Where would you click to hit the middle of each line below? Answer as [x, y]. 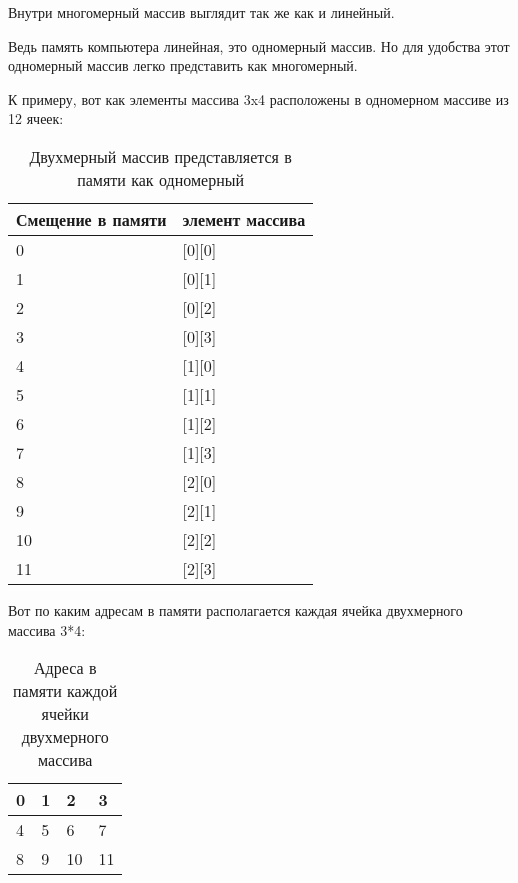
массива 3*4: [47, 629]
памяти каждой [65, 691]
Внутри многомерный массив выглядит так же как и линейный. [201, 12]
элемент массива [244, 219]
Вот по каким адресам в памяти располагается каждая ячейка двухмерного [235, 609]
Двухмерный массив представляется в [160, 156]
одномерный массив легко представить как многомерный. [183, 65]
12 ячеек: [36, 118]
